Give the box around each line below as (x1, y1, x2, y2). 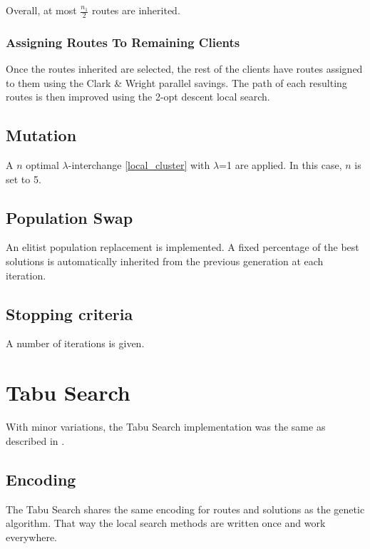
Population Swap (6, 206, 133, 228)
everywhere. (6, 529, 58, 544)
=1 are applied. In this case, (219, 158, 342, 173)
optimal (26, 158, 59, 173)
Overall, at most (6, 3, 77, 17)
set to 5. (6, 171, 41, 186)
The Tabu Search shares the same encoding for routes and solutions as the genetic (6, 501, 365, 516)
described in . (6, 433, 65, 448)
